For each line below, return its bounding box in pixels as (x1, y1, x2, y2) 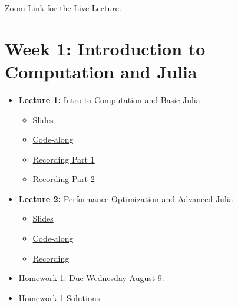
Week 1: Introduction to (5, 36, 206, 60)
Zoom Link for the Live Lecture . (5, 2, 121, 14)
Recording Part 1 (32, 153, 95, 165)
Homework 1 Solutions (18, 291, 100, 303)
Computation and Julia (5, 59, 197, 83)
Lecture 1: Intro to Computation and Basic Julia (18, 93, 200, 105)
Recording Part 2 (32, 173, 95, 185)
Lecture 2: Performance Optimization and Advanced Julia (18, 192, 233, 204)
